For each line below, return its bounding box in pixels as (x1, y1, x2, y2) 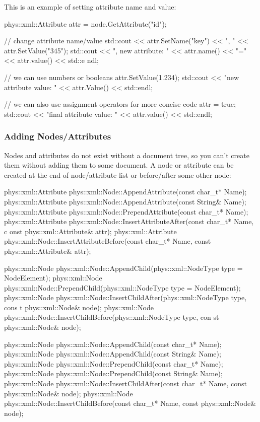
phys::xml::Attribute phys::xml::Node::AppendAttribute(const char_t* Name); (4, 186, 247, 197)
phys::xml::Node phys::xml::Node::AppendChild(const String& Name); (4, 348, 221, 359)
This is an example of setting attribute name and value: (4, 2, 176, 12)
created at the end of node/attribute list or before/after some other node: (4, 169, 231, 180)
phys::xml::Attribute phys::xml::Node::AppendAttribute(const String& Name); (4, 196, 246, 206)
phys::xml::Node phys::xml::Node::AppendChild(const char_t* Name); (4, 338, 222, 349)
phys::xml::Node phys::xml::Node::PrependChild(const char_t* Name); (4, 358, 223, 369)
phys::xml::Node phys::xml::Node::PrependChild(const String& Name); (4, 368, 223, 379)
